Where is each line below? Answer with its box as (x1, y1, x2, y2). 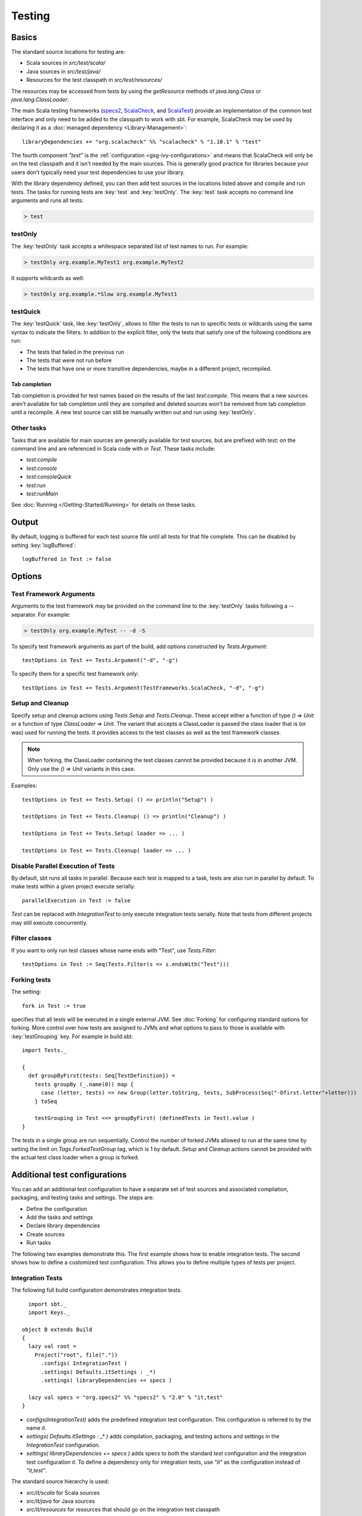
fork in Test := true (22, 1002, 86, 1009)
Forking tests (11, 975, 51, 984)
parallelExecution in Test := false (22, 897, 131, 904)
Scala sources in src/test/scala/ (26, 59, 106, 67)
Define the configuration (26, 1205, 88, 1212)
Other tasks (11, 424, 47, 432)
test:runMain (26, 490, 59, 497)
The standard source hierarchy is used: (11, 1478, 109, 1485)
